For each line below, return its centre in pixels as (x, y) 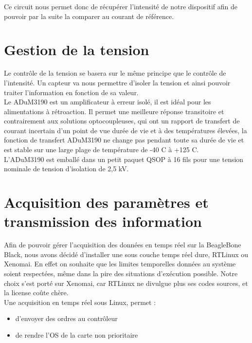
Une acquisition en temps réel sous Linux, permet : (80, 302)
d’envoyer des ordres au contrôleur (66, 318)
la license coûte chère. (36, 293)
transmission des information (103, 221)
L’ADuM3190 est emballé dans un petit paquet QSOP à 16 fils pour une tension (124, 159)
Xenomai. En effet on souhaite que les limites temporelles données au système (120, 264)
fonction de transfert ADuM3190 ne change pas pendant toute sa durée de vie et (124, 140)
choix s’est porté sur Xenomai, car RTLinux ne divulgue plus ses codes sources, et (126, 283)
